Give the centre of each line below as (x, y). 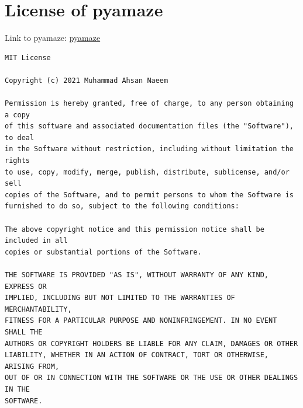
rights (17, 161)
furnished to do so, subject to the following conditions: (122, 206)
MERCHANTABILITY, (38, 309)
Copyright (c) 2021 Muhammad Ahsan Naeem (87, 80)
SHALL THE (24, 332)
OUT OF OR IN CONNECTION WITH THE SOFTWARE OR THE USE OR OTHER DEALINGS (151, 378)
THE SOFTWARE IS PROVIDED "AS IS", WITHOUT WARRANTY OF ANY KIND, (137, 275)
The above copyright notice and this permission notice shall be (135, 229)
